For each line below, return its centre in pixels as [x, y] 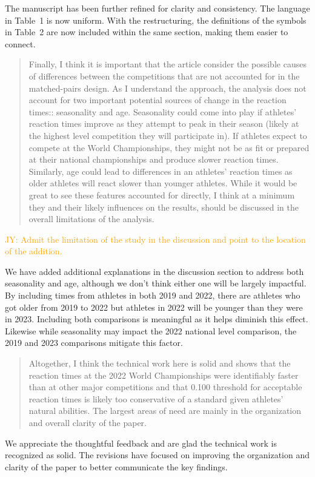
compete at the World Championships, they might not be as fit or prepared [169, 147]
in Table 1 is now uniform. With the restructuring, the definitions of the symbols [156, 20]
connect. [20, 43]
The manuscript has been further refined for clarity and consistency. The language [157, 8]
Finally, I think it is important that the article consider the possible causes [167, 64]
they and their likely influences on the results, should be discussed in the [164, 207]
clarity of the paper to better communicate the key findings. [116, 466]
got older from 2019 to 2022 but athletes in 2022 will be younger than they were [154, 307]
